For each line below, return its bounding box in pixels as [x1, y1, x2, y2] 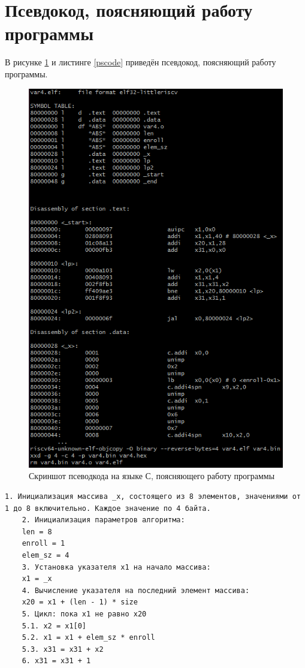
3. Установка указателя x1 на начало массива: [22, 562, 211, 571]
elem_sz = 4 [22, 550, 70, 559]
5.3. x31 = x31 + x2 [22, 645, 104, 654]
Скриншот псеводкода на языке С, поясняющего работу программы [29, 470, 275, 482]
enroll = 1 [22, 539, 65, 548]
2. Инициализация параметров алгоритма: [22, 516, 185, 525]
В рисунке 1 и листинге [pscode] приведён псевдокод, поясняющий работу [5, 56, 276, 68]
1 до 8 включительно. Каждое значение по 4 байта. [5, 504, 211, 513]
